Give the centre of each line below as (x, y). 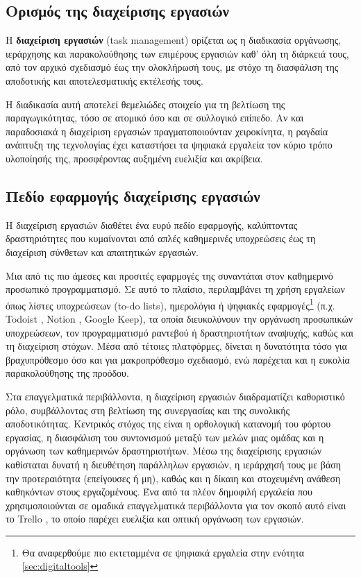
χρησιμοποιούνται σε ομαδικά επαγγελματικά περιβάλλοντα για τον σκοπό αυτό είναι (176, 505)
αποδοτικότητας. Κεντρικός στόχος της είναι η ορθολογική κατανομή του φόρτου (168, 424)
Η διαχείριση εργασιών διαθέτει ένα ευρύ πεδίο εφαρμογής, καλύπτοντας (152, 224)
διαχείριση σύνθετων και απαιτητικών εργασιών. (102, 252)
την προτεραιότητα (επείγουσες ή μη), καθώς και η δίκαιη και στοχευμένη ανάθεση (173, 478)
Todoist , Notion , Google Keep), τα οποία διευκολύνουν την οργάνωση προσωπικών (179, 318)
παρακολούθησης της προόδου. (67, 373)
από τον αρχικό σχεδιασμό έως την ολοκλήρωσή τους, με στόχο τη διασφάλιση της (172, 67)
